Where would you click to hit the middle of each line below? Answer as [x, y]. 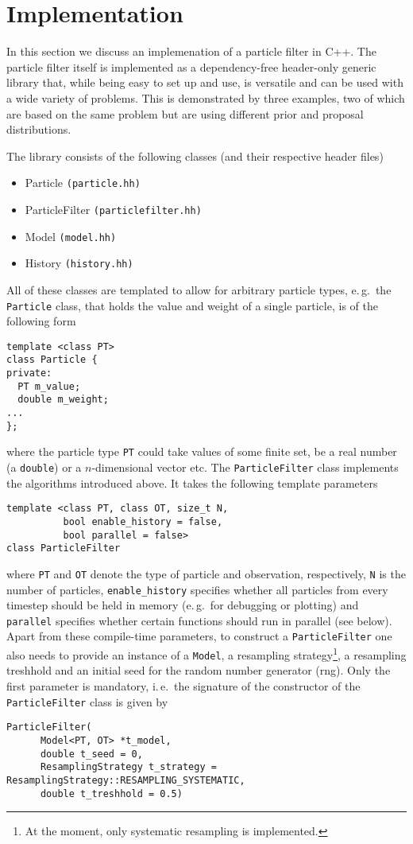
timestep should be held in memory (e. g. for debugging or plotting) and [183, 605]
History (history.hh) [79, 263]
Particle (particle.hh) [83, 183]
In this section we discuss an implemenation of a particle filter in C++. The [191, 51]
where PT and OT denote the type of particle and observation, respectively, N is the [206, 573]
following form [41, 321]
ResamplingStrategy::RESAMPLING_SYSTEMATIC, [126, 780]
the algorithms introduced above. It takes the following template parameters [192, 482]
